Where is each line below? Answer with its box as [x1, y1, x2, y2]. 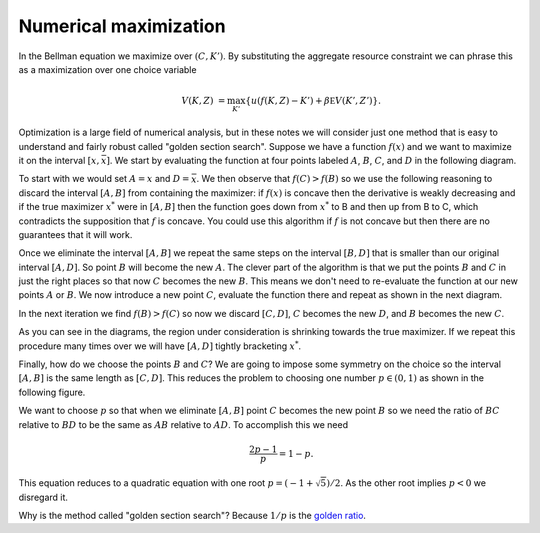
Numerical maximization [18, 15, 226, 37]
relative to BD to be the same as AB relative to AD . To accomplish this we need [18, 418, 349, 430]
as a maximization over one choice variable [18, 63, 197, 75]
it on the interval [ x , [18, 154, 100, 166]
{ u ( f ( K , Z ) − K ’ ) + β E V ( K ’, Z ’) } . [245, 95, 382, 107]
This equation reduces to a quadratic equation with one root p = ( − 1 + [18, 476, 314, 489]
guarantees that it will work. [18, 228, 133, 240]
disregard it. [18, 491, 69, 503]
